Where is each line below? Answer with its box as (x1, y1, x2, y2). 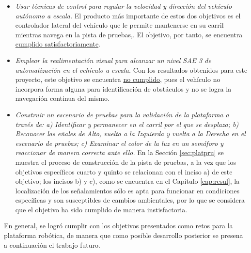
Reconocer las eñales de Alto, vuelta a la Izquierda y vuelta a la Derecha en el (15, 128, 246, 139)
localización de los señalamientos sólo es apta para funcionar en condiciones (15, 185, 239, 195)
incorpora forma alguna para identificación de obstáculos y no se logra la (15, 83, 232, 94)
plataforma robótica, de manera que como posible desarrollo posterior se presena (4, 230, 243, 240)
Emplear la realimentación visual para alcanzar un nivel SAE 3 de (15, 55, 211, 65)
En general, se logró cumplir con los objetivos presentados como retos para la (4, 221, 233, 231)
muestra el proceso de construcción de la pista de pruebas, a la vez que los (15, 157, 236, 167)
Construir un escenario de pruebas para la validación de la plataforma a (15, 109, 229, 119)
